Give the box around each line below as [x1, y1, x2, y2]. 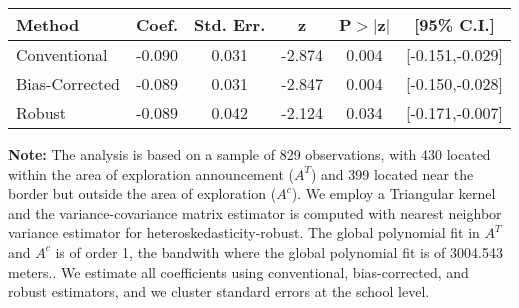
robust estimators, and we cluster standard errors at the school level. [8, 281, 430, 302]
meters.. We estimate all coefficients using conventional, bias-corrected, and [8, 261, 469, 282]
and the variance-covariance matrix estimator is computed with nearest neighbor [8, 202, 502, 223]
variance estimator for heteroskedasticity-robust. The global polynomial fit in [8, 222, 480, 243]
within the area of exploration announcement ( [8, 163, 294, 184]
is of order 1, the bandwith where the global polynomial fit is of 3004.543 [55, 241, 503, 262]
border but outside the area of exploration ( [8, 183, 277, 204]
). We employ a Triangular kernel [291, 183, 496, 204]
